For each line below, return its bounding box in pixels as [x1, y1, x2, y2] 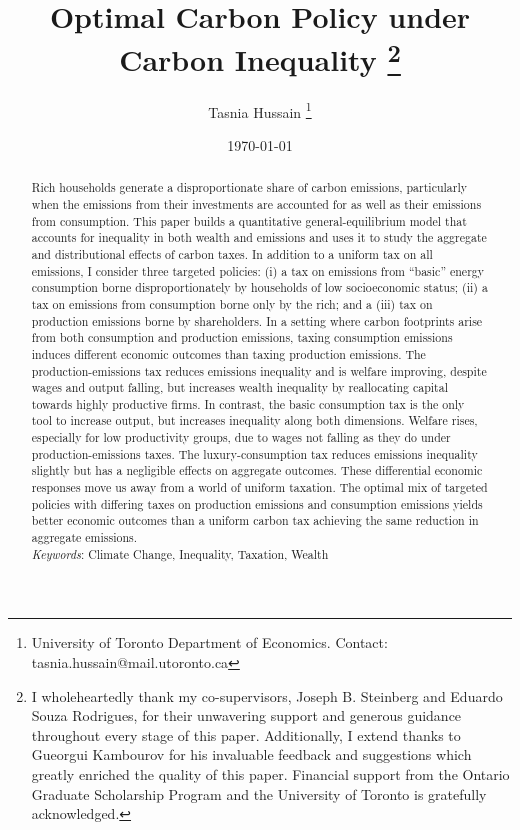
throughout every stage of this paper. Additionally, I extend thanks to [31, 724, 461, 745]
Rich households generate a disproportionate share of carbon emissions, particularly [31, 179, 468, 196]
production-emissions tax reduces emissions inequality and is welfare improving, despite [31, 362, 487, 379]
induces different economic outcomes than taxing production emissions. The [31, 345, 426, 362]
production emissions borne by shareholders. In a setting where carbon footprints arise [31, 312, 483, 329]
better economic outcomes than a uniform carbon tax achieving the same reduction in [31, 512, 479, 529]
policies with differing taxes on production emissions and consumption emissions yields [31, 495, 483, 512]
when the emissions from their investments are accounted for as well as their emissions [31, 195, 482, 212]
